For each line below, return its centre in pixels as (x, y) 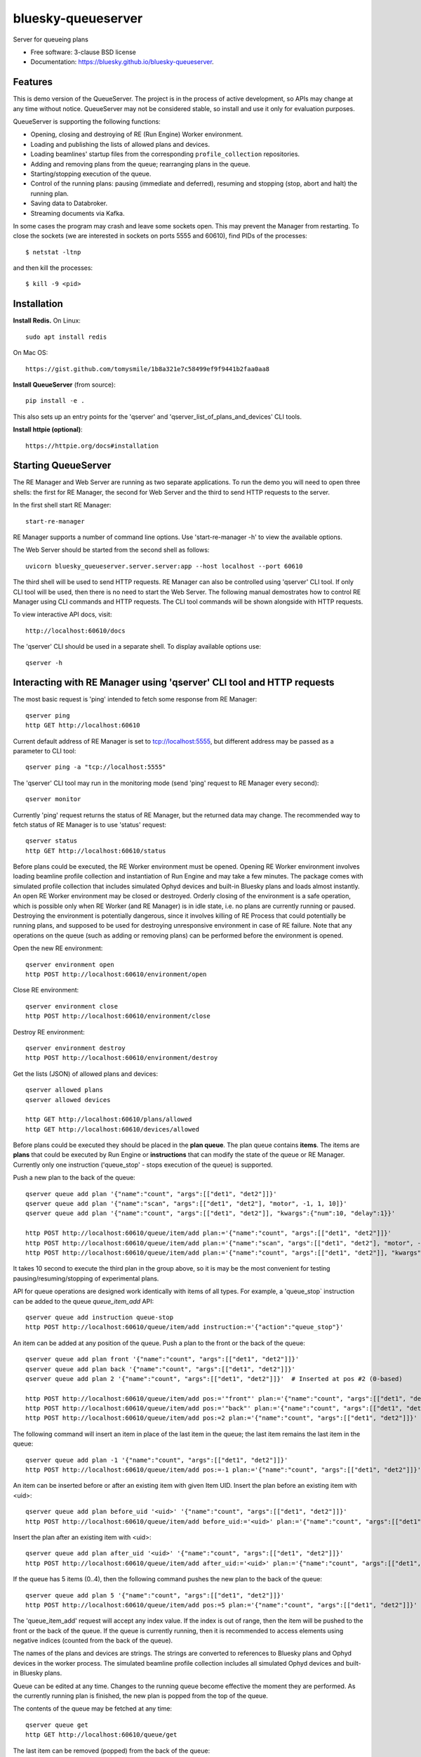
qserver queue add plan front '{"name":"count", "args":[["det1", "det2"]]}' (162, 1359)
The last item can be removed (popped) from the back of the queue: (112, 1751)
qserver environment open (70, 964)
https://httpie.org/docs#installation (92, 446)
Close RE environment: (46, 990)
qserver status (52, 841)
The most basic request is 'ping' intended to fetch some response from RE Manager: (135, 699)
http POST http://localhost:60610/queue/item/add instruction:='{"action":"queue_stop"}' (185, 1327)
